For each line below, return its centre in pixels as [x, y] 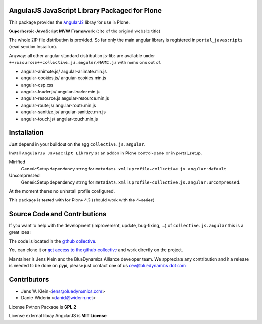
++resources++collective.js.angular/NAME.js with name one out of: [85, 62]
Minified [17, 162]
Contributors [29, 279]
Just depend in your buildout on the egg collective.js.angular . [77, 144]
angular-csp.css [37, 85]
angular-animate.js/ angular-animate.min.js [64, 71]
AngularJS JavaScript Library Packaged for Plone [85, 10]
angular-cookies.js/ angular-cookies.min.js [64, 78]
